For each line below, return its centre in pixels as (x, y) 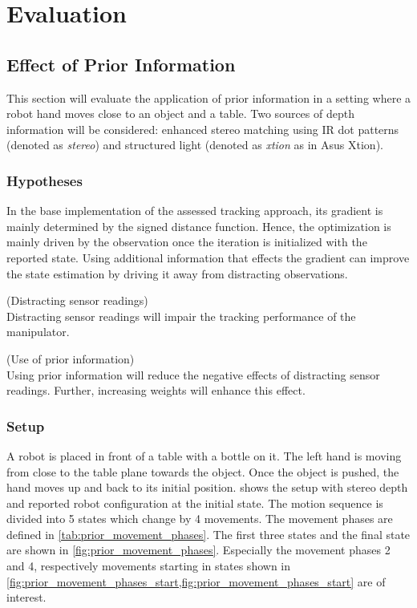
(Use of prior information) (71, 358)
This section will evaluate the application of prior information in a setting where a (209, 97)
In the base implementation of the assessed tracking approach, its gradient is (195, 211)
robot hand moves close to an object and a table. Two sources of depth (180, 113)
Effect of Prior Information (121, 64)
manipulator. (38, 332)
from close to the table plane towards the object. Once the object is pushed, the (203, 471)
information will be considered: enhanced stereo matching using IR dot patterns (203, 129)
